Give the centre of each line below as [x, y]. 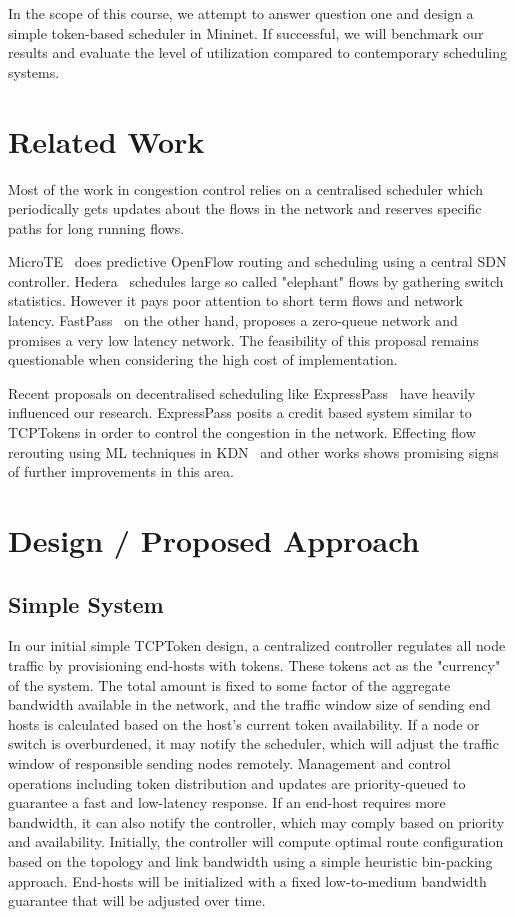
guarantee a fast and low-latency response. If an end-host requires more [227, 802]
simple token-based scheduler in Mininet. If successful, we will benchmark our [246, 32]
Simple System [86, 603]
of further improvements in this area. [121, 471]
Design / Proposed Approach [214, 540]
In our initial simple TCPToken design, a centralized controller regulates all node [257, 645]
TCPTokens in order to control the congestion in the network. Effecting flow [242, 432]
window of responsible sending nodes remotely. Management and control [229, 762]
